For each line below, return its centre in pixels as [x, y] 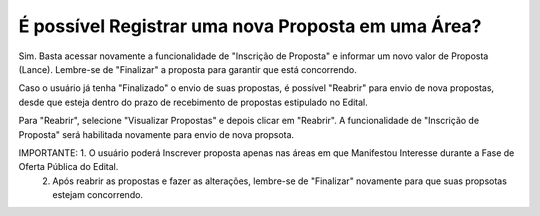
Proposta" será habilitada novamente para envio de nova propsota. [156, 134]
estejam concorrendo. [98, 195]
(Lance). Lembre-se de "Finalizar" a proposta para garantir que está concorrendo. [187, 69]
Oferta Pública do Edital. [68, 167]
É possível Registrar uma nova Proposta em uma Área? [250, 26]
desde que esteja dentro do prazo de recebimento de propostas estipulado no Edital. [193, 102]
